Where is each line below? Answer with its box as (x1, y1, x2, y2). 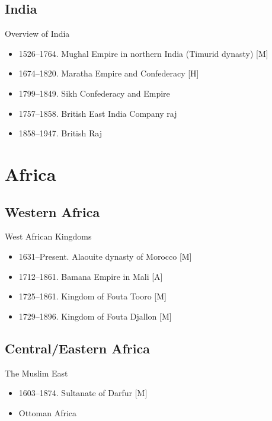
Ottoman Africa (18, 406, 77, 419)
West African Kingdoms (5, 230, 92, 243)
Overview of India (5, 27, 70, 40)
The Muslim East (5, 366, 68, 379)
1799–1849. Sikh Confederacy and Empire (18, 87, 170, 99)
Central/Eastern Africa (5, 339, 150, 357)
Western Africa (5, 202, 100, 221)
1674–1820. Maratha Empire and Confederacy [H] (18, 67, 199, 79)
